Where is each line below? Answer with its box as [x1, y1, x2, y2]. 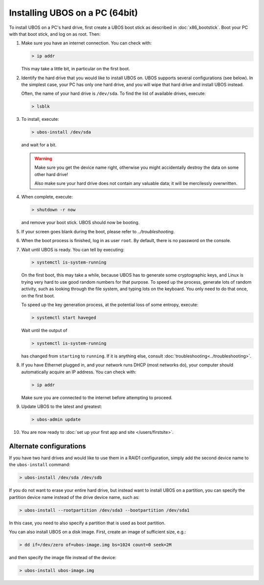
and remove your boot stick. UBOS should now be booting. [21, 220, 140, 225]
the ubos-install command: [9, 462, 70, 468]
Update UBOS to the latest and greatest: [21, 404, 102, 409]
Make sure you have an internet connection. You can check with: [21, 40, 152, 46]
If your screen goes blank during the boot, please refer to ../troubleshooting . [21, 228, 175, 234]
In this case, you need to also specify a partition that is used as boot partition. [9, 520, 166, 526]
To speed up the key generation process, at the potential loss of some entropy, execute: [21, 302, 198, 308]
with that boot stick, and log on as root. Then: [9, 31, 101, 37]
